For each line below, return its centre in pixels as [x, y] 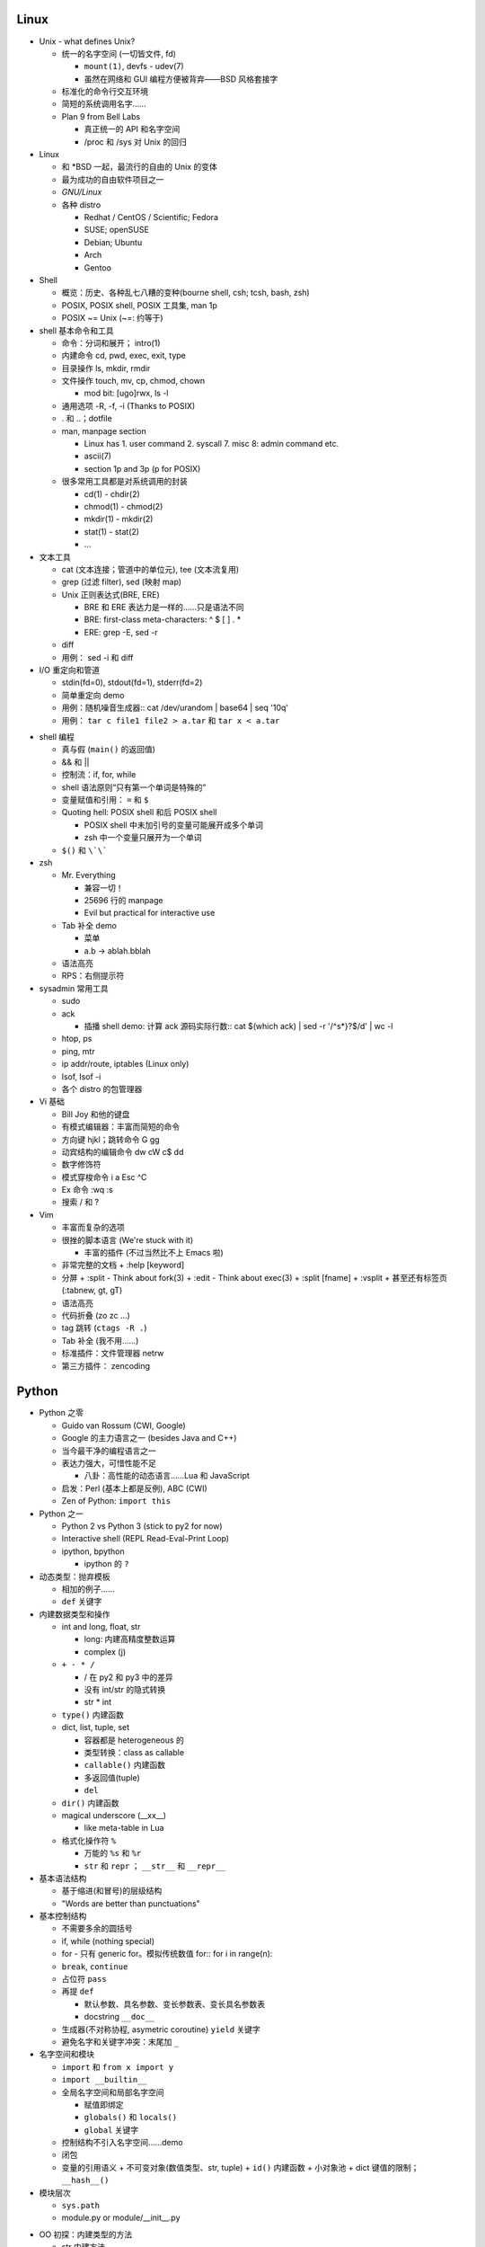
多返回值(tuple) [112, 1777]
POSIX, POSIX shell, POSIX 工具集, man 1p [139, 305]
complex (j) [105, 1652]
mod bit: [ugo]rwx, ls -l [127, 393]
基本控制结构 [63, 1916]
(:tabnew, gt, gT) [92, 1291]
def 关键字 [82, 1602]
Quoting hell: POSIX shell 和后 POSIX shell [139, 813]
